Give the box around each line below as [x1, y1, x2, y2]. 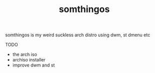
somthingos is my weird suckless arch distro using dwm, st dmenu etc [5, 32, 150, 38]
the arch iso [12, 51, 38, 57]
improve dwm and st [12, 62, 55, 68]
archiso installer [12, 57, 46, 63]
